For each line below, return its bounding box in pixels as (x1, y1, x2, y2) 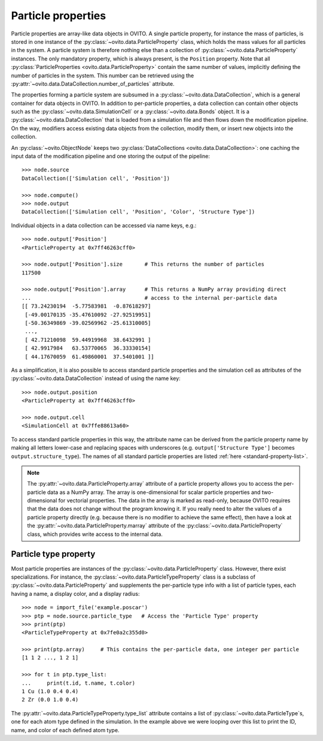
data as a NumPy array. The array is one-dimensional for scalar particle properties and (47, 489, 261, 496)
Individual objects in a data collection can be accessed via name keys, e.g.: (11, 222, 197, 229)
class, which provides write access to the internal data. (27, 531, 163, 538)
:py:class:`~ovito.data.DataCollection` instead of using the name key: (11, 375, 181, 382)
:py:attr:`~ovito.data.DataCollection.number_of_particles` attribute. (11, 80, 175, 87)
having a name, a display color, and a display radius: (11, 590, 140, 597)
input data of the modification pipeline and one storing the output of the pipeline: (11, 153, 211, 160)
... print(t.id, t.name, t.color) (22, 679, 136, 686)
